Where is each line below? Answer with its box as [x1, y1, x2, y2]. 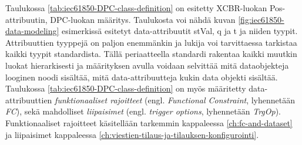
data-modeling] [5, 25, 59, 37]
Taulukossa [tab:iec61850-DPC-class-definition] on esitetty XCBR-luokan [5, 2, 267, 14]
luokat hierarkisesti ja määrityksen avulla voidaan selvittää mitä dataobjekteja [5, 59, 289, 71]
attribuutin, [5, 13, 48, 25]
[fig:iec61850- [238, 13, 284, 25]
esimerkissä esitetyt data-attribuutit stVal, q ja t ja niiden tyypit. [62, 25, 298, 37]
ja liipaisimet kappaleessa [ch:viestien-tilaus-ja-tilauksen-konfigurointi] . [5, 128, 259, 140]
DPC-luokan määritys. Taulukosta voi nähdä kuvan [50, 13, 236, 25]
